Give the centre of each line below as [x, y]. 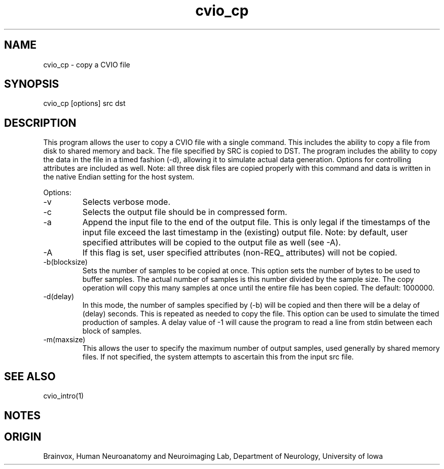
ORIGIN [23, 437]
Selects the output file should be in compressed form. [185, 212]
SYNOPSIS [32, 84]
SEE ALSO [30, 376]
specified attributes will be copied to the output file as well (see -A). [212, 243]
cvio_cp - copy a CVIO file [87, 64]
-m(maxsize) [64, 340]
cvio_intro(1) [64, 396]
